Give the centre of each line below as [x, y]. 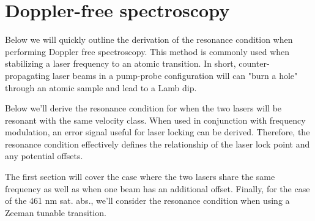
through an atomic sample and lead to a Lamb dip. [101, 87]
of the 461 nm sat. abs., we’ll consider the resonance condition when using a [147, 200]
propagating [28, 75]
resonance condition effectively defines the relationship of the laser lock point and [157, 144]
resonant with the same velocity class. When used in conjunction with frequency [155, 120]
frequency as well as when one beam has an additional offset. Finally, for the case [157, 188]
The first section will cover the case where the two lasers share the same [140, 177]
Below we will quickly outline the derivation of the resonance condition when [149, 39]
